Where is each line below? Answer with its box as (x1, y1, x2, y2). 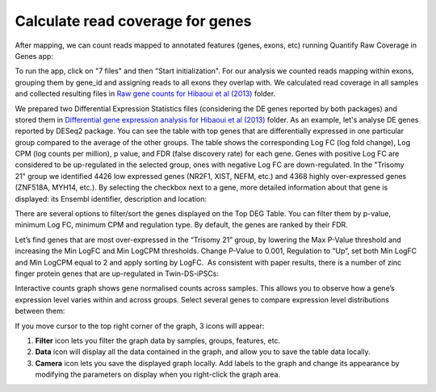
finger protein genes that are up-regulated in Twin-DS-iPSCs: (15, 269, 220, 278)
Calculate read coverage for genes (15, 12, 252, 30)
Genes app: (15, 51, 54, 60)
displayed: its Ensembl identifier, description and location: (15, 194, 208, 203)
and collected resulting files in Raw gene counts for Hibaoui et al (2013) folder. (15, 89, 276, 98)
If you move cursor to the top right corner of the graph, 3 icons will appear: (15, 321, 265, 331)
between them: (15, 307, 65, 316)
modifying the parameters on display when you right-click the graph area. (35, 369, 281, 379)
